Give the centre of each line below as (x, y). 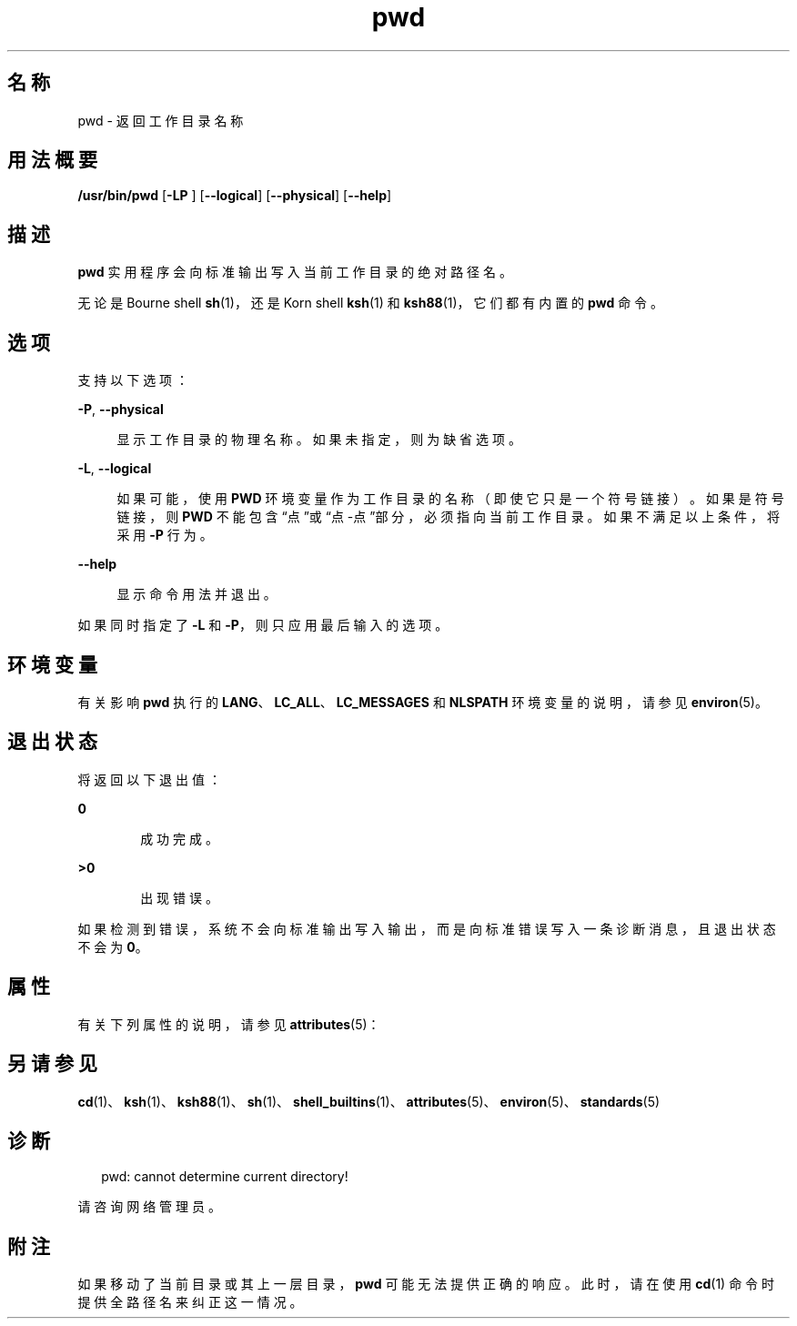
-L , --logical (115, 469)
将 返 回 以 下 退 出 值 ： (149, 779)
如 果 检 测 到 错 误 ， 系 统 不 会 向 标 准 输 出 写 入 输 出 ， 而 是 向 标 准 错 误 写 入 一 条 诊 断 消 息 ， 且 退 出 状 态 (427, 928)
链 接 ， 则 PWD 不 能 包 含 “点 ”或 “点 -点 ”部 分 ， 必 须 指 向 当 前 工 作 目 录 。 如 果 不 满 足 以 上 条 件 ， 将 (448, 517)
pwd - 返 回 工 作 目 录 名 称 (161, 120)
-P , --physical (121, 410)
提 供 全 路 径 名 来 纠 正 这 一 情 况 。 (190, 1302)
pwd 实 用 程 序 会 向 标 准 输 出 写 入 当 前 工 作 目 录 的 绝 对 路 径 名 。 (295, 272)
